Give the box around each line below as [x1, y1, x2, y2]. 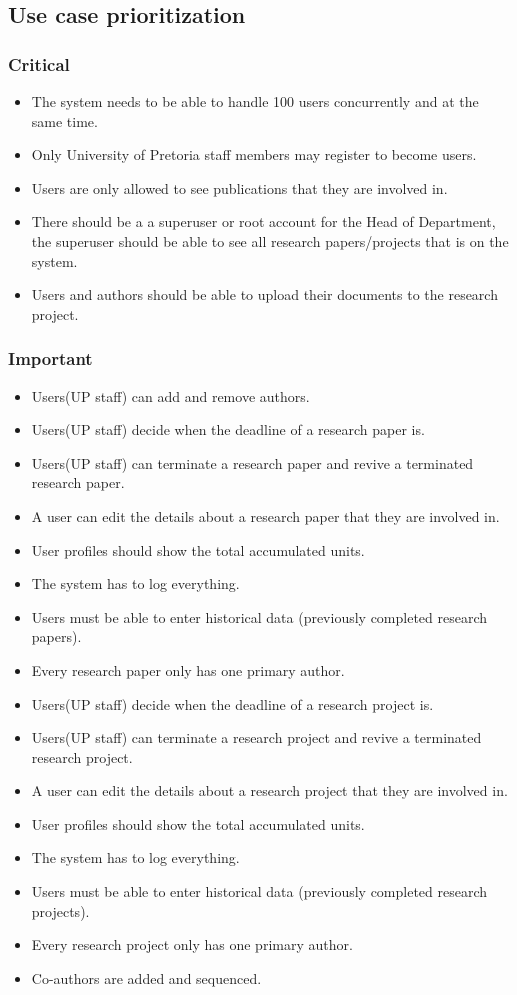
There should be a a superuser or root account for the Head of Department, [31, 211, 496, 232]
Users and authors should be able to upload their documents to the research [31, 284, 498, 305]
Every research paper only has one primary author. [31, 659, 345, 680]
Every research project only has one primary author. [31, 934, 353, 955]
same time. [31, 110, 98, 131]
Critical [8, 51, 70, 76]
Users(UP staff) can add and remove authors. [31, 385, 310, 406]
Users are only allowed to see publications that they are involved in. [31, 177, 448, 198]
